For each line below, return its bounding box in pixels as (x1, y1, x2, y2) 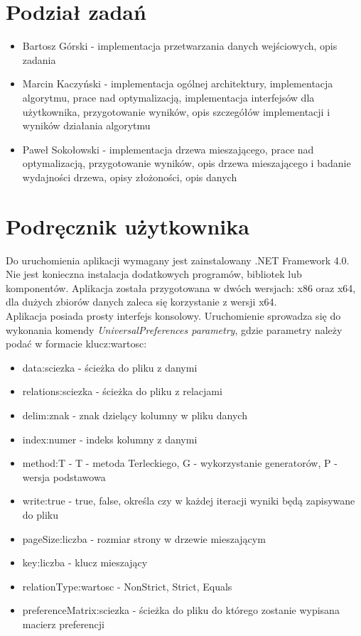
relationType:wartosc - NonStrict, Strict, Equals (22, 578, 232, 593)
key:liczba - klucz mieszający (22, 555, 148, 570)
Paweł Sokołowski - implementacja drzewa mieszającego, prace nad (22, 141, 314, 156)
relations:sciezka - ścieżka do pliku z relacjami (22, 384, 222, 399)
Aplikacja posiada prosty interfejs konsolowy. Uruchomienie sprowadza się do (6, 308, 341, 323)
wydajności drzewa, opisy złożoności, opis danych (22, 169, 237, 184)
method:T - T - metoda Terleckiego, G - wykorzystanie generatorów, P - (22, 456, 338, 470)
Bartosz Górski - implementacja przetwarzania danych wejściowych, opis (22, 38, 338, 53)
